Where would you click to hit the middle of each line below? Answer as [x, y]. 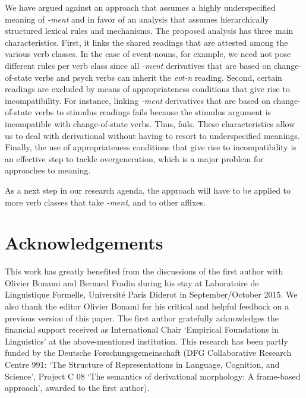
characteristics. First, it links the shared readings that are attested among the [146, 42]
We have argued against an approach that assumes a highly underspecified [140, 7]
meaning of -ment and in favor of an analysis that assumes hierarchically [137, 19]
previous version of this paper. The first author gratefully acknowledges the [142, 318]
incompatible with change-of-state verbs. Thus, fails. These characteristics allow [150, 123]
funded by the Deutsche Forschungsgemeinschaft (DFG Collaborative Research [148, 353]
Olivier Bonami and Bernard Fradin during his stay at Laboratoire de [132, 282]
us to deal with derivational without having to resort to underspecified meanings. [152, 135]
